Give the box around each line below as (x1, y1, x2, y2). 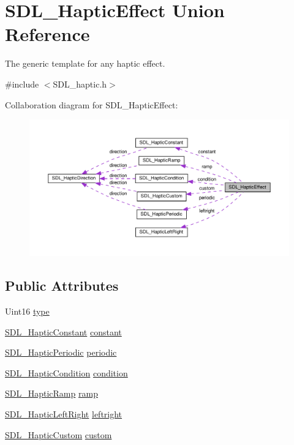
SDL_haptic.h (53, 77, 107, 90)
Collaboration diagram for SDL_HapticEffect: (5, 98, 178, 111)
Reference (5, 21, 90, 47)
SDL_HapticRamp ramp (5, 387, 98, 400)
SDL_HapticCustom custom (5, 428, 112, 441)
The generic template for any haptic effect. (5, 57, 165, 70)
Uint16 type (5, 305, 50, 318)
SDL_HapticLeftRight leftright (5, 408, 123, 421)
